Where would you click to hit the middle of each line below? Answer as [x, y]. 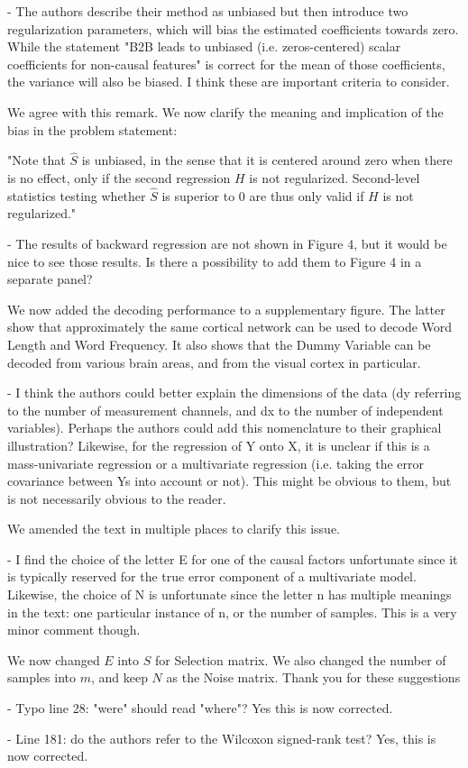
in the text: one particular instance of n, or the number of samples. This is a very [232, 612]
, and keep [119, 677]
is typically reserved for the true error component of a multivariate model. [212, 576]
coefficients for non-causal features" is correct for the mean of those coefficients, [226, 64]
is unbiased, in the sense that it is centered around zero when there [267, 160]
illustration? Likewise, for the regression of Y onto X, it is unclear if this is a [219, 445]
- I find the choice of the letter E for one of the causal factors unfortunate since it [233, 558]
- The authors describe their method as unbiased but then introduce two [208, 11]
